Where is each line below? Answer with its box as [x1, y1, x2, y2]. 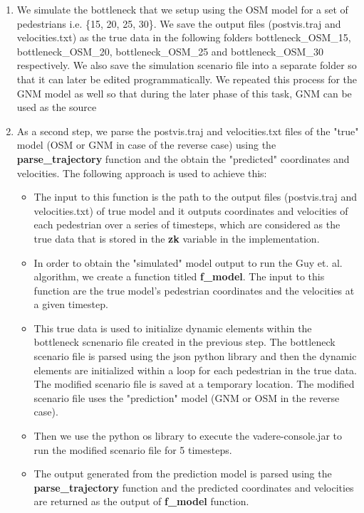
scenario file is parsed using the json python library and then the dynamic [33, 349, 357, 364]
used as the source [16, 100, 97, 115]
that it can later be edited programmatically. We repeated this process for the [16, 71, 358, 86]
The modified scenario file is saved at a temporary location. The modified [33, 376, 355, 391]
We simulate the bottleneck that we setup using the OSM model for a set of [16, 2, 348, 16]
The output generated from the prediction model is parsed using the [33, 466, 332, 481]
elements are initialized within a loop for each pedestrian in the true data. [33, 362, 357, 377]
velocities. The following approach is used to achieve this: [16, 165, 267, 180]
